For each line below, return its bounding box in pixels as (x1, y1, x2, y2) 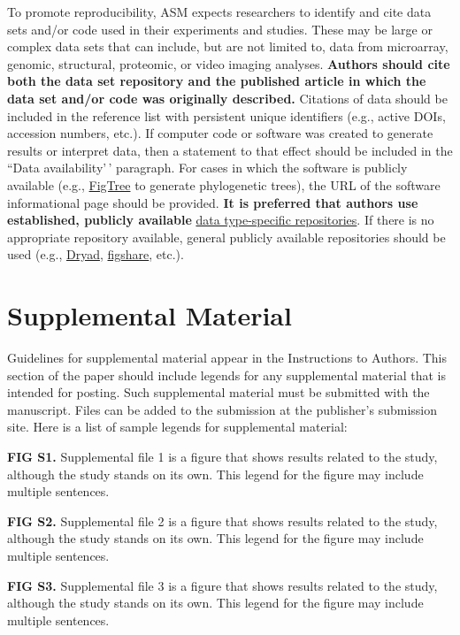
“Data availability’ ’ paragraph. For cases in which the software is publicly (7, 158, 408, 177)
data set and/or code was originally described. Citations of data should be (7, 88, 448, 107)
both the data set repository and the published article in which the (7, 72, 426, 90)
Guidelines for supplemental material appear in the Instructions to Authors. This (7, 348, 448, 367)
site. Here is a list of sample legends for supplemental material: (7, 417, 348, 436)
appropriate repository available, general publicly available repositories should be (7, 227, 446, 246)
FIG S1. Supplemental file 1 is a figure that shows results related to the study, (7, 448, 438, 465)
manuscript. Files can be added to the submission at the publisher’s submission (7, 400, 437, 418)
